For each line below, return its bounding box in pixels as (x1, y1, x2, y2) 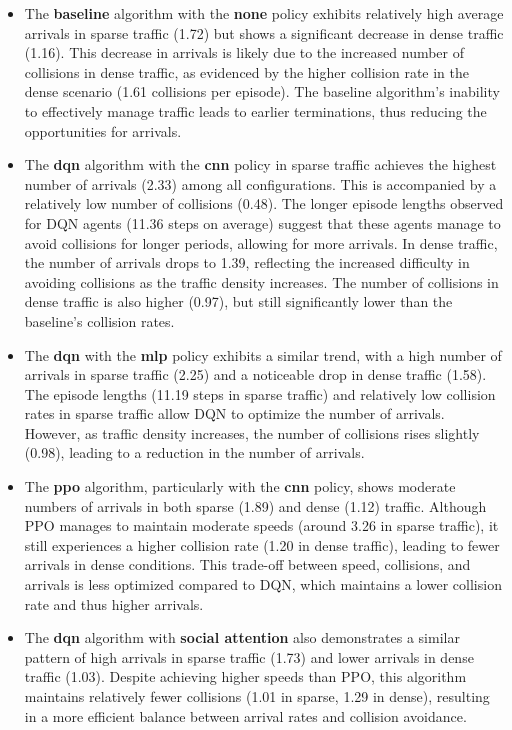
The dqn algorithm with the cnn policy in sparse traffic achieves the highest (24, 154, 497, 175)
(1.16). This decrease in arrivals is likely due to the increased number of (24, 42, 465, 63)
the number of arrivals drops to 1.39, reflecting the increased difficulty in (24, 252, 470, 273)
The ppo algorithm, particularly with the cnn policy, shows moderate (24, 476, 456, 497)
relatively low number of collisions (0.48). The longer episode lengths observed (24, 193, 504, 214)
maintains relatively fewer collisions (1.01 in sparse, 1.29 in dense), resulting (24, 686, 490, 706)
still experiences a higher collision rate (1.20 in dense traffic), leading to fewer (24, 534, 500, 555)
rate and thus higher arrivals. (24, 593, 204, 614)
